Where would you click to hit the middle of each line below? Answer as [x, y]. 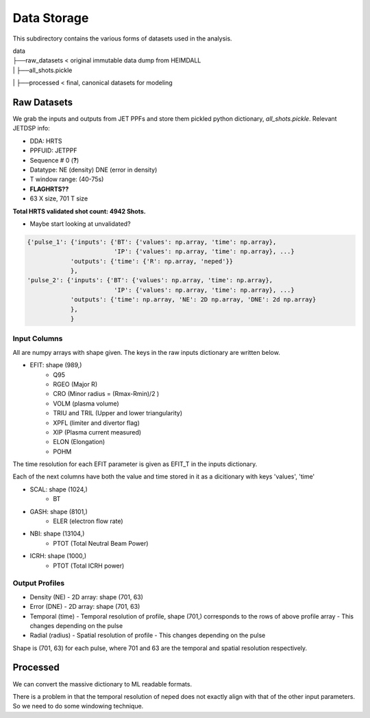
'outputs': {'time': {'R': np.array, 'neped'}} [152, 261]
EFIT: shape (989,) [56, 365]
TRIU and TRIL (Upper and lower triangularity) [118, 413]
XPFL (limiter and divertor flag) [96, 423]
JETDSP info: [32, 128]
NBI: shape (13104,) [57, 534]
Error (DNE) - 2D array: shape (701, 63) [85, 607]
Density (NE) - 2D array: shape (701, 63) [87, 597]
